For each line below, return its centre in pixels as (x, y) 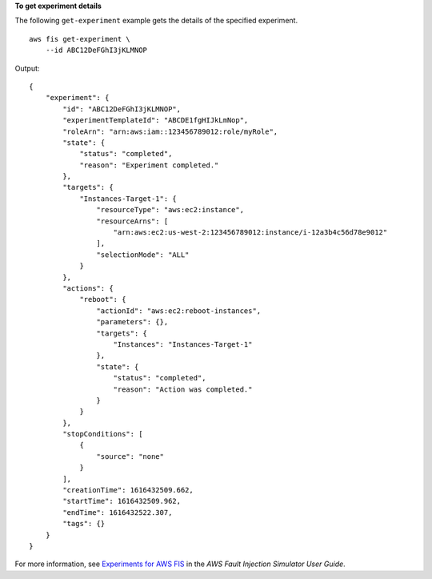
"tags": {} (84, 524)
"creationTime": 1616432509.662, (128, 490)
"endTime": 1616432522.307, (118, 512)
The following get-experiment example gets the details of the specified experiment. (156, 21)
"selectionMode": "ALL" (143, 255)
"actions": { (88, 288)
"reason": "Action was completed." (183, 389)
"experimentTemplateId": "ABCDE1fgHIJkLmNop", (156, 121)
